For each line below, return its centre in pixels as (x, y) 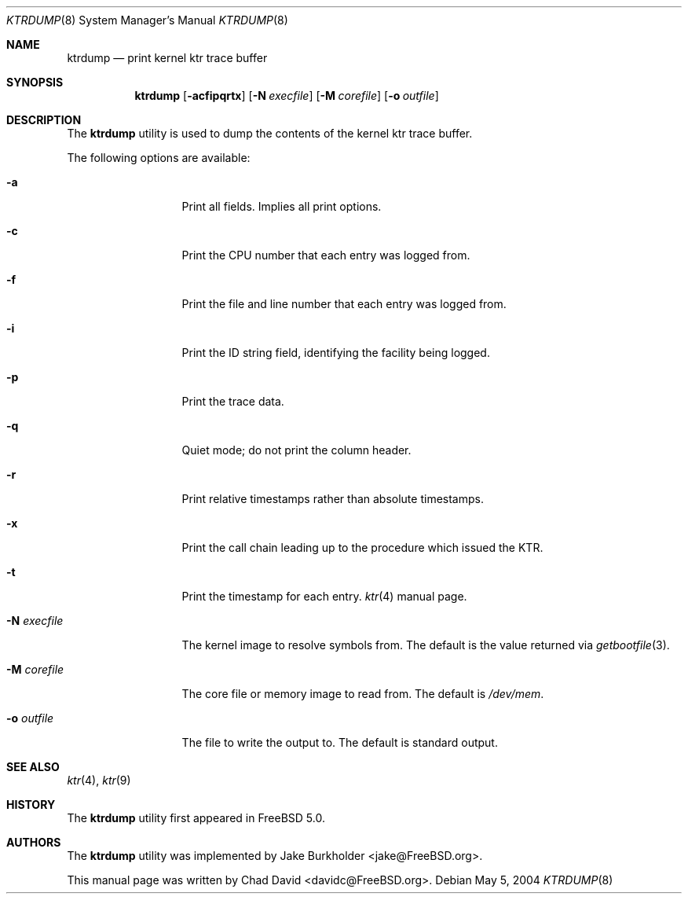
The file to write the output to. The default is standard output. (340, 742)
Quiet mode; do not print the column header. (296, 450)
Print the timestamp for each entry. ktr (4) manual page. (324, 596)
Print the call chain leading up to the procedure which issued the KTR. (362, 547)
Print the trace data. (233, 401)
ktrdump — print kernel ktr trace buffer (167, 58)
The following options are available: (159, 158)
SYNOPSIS (35, 82)
